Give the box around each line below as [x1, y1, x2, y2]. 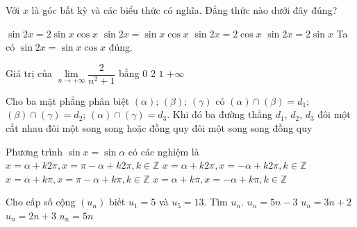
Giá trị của [6, 66, 53, 81]
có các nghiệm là [128, 144, 199, 158]
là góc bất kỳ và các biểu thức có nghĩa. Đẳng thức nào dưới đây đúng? [31, 3, 338, 17]
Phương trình [6, 144, 63, 158]
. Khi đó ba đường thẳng [167, 107, 272, 121]
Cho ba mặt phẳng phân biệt [6, 93, 130, 108]
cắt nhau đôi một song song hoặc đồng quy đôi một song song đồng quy [6, 121, 313, 135]
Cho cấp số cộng [6, 194, 76, 209]
